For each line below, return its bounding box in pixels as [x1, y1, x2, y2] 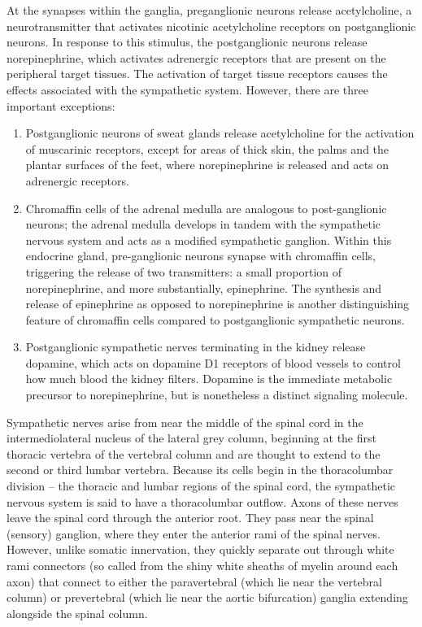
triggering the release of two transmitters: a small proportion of [25, 263, 342, 280]
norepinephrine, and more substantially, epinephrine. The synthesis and [25, 279, 382, 296]
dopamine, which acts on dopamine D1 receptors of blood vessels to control [25, 354, 401, 371]
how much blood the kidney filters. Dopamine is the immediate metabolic [25, 370, 393, 387]
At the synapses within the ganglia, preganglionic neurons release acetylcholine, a [7, 2, 412, 18]
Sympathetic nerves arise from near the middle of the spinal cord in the [7, 413, 363, 430]
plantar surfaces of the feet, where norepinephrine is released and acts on [25, 156, 389, 173]
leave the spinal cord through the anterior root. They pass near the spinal [7, 509, 374, 526]
